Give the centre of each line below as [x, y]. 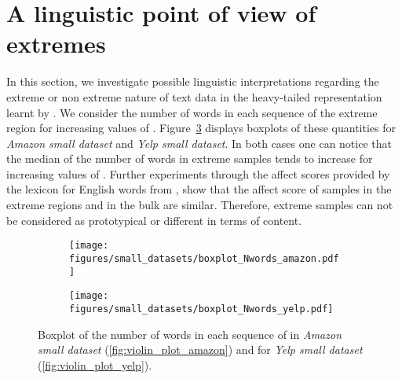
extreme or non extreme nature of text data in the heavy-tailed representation [194, 96]
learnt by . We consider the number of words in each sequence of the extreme [192, 112]
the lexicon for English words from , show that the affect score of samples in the [199, 189]
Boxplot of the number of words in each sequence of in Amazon [190, 334]
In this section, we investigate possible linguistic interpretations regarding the [193, 81]
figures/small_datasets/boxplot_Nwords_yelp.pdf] [201, 309]
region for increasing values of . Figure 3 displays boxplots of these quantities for [201, 128]
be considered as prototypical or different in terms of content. [154, 220]
